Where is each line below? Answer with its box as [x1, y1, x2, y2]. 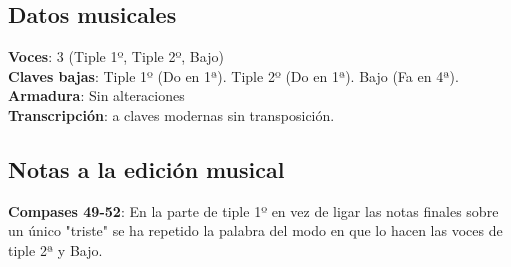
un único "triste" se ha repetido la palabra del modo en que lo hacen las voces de [8, 220, 503, 241]
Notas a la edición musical [8, 153, 285, 184]
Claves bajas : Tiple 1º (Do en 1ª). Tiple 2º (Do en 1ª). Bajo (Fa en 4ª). [8, 65, 459, 86]
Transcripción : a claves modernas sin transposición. [8, 104, 335, 125]
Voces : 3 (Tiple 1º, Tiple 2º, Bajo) [8, 46, 224, 67]
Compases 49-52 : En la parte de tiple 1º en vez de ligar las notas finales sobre [8, 200, 499, 221]
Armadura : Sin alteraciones [8, 85, 185, 106]
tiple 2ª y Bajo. [8, 239, 103, 260]
